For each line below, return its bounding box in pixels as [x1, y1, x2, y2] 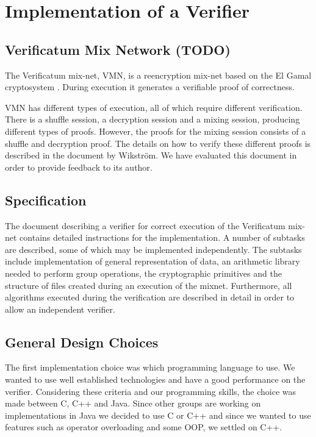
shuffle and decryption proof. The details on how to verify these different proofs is [5, 137, 311, 149]
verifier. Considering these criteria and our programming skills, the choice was [5, 385, 296, 397]
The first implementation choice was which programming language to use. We [5, 361, 295, 374]
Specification [5, 190, 87, 209]
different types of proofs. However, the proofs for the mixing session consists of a [5, 124, 306, 137]
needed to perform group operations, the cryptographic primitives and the [5, 266, 282, 279]
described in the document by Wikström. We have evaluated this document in [5, 149, 297, 162]
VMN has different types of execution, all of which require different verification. [5, 101, 303, 113]
